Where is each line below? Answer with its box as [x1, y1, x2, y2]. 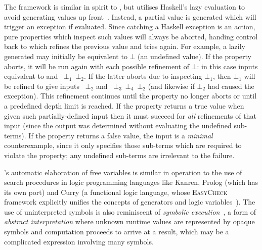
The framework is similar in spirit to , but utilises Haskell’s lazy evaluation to [4, 2, 245, 12]
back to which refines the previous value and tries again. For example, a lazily [4, 41, 245, 52]
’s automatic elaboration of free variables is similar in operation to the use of [4, 167, 242, 177]
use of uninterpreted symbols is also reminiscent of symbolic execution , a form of [4, 206, 256, 217]
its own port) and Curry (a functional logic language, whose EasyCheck [4, 186, 228, 197]
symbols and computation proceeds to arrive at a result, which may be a [4, 226, 229, 237]
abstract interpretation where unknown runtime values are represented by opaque [4, 216, 255, 227]
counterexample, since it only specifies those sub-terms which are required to [4, 140, 242, 151]
